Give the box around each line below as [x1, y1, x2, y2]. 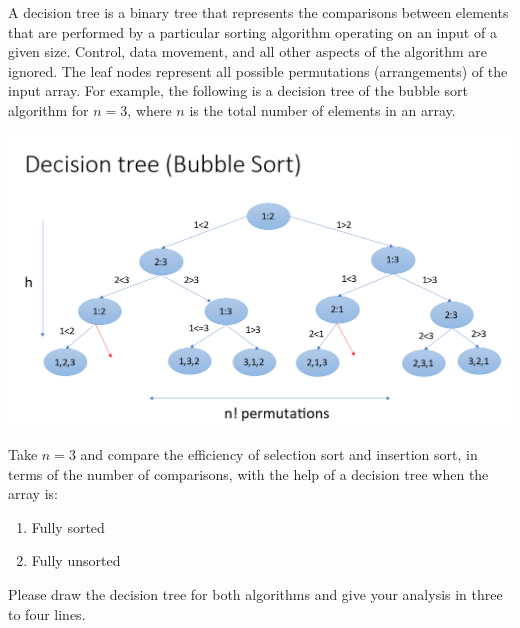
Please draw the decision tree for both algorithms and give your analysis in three [8, 583, 503, 604]
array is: [8, 483, 58, 504]
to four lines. [8, 603, 86, 624]
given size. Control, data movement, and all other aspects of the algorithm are [8, 41, 488, 62]
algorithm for [8, 99, 89, 120]
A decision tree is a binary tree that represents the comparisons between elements [8, 2, 509, 22]
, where [127, 99, 172, 120]
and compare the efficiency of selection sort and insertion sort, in [80, 444, 478, 465]
